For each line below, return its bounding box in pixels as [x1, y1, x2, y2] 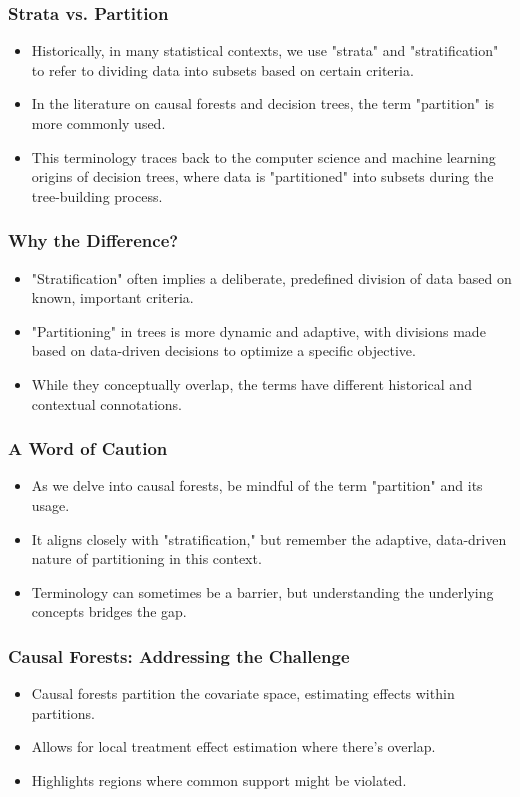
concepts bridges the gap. [31, 601, 187, 622]
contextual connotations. [31, 393, 183, 414]
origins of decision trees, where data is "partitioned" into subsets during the [31, 166, 494, 187]
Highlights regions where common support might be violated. [31, 769, 407, 790]
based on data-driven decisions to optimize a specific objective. [31, 340, 416, 361]
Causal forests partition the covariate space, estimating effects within [31, 683, 455, 704]
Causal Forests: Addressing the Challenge [8, 643, 350, 668]
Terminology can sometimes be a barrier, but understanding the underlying [31, 581, 494, 602]
